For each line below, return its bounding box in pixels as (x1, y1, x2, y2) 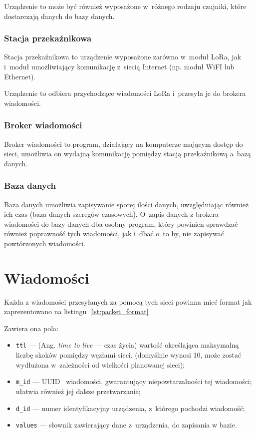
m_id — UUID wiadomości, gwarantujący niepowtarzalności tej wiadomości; (15, 376, 252, 387)
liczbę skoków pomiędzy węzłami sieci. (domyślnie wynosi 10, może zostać (15, 350, 242, 360)
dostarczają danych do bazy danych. (4, 10, 115, 21)
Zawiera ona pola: (4, 323, 58, 333)
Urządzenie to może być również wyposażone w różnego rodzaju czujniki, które (4, 1, 247, 11)
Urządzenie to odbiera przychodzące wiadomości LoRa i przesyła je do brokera (4, 88, 246, 98)
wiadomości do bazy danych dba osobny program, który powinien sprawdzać (4, 218, 238, 229)
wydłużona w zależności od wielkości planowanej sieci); (15, 359, 185, 370)
